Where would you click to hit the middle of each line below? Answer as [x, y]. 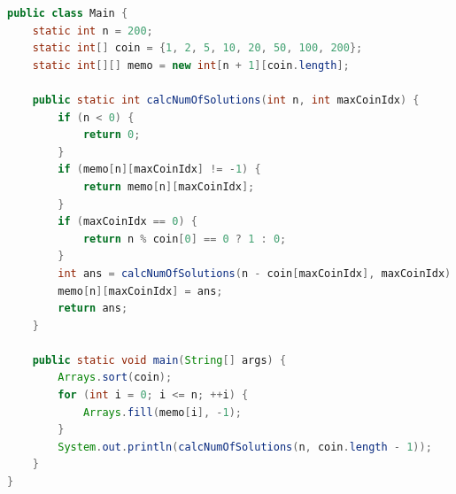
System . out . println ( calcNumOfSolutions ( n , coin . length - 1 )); [245, 447]
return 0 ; [112, 135]
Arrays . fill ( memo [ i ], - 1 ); [162, 412]
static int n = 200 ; [93, 31]
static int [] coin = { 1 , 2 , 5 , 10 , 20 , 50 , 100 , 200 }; [197, 48]
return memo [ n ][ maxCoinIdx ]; [169, 186]
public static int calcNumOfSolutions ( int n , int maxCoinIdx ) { [226, 100]
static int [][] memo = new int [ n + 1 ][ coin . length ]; [191, 65]
